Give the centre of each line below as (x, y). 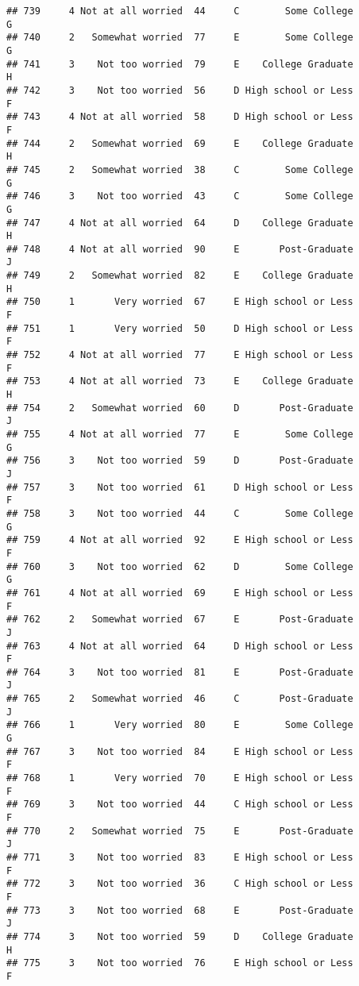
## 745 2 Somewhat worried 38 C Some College (180, 169)
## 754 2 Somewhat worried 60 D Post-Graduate (180, 408)
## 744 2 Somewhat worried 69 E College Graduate (180, 143)
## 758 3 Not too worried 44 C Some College (180, 513)
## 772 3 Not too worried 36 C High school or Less (180, 884)
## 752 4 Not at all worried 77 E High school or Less (180, 355)
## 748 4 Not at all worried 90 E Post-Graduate (180, 249)
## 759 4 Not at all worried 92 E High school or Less (180, 540)
